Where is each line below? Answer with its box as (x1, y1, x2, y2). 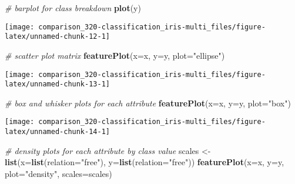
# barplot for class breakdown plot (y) (5, 2, 141, 14)
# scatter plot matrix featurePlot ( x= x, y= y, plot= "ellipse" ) (5, 49, 225, 61)
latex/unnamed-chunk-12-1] (5, 32, 110, 41)
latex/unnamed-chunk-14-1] (5, 128, 110, 136)
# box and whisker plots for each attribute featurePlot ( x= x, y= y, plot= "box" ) (5, 96, 291, 109)
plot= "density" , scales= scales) (5, 167, 112, 179)
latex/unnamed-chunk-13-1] (5, 80, 110, 89)
